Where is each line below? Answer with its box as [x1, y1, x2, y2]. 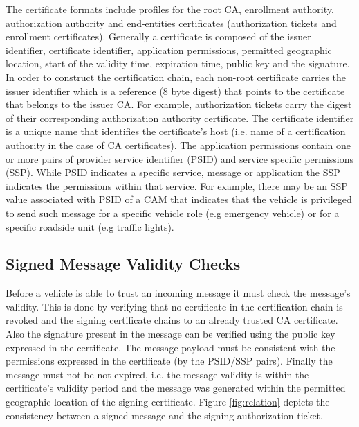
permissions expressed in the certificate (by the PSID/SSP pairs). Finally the [6, 354, 333, 368]
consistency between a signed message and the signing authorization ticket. [6, 408, 323, 422]
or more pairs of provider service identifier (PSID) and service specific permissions [6, 151, 353, 166]
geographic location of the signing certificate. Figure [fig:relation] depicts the [6, 394, 330, 409]
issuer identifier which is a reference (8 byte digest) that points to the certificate [6, 83, 345, 98]
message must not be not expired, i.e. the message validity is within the [6, 367, 309, 381]
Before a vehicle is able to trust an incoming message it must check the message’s [6, 286, 351, 300]
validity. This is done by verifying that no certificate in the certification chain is [6, 299, 343, 313]
